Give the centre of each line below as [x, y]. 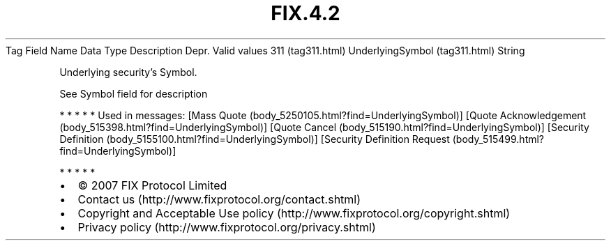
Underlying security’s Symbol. [128, 72]
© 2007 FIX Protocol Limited [152, 185]
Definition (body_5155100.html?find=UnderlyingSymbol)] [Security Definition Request [255, 139]
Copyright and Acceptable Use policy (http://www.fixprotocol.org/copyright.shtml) [294, 213]
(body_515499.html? [498, 139]
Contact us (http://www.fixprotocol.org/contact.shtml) [219, 199]
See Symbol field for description [134, 93]
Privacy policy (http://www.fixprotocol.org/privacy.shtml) [227, 227]
